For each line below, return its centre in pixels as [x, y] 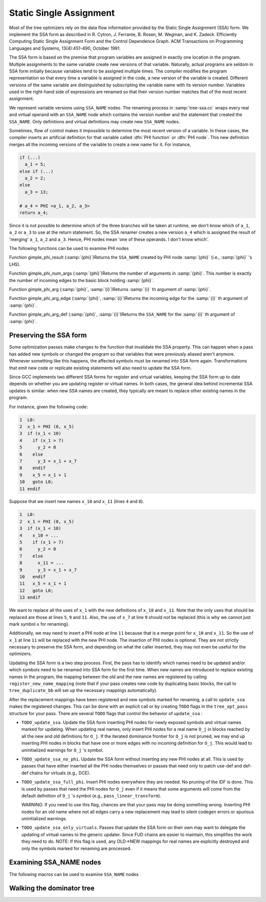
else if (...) [36, 171]
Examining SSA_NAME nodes [55, 862]
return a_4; [34, 213]
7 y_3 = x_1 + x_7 [48, 461]
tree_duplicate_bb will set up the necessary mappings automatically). [83, 690]
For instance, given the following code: [49, 406]
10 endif [33, 577]
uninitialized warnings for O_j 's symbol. [63, 750]
